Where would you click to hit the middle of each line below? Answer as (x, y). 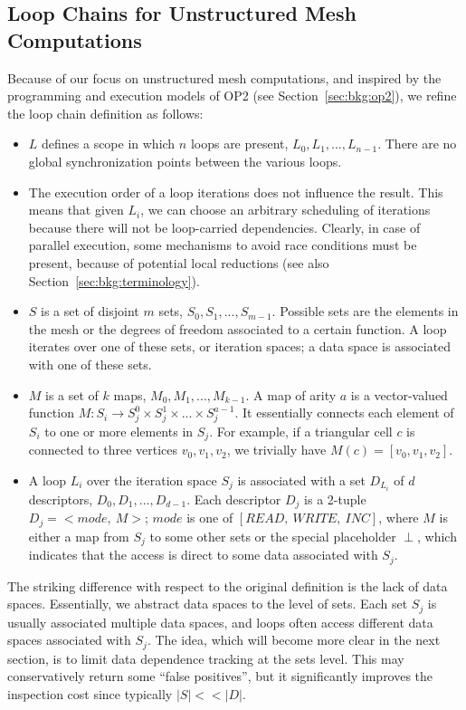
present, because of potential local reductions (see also (179, 262)
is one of (210, 518)
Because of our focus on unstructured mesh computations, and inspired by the (224, 77)
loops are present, (239, 144)
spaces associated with (69, 640)
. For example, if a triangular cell (301, 431)
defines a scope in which (109, 144)
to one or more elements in (119, 431)
